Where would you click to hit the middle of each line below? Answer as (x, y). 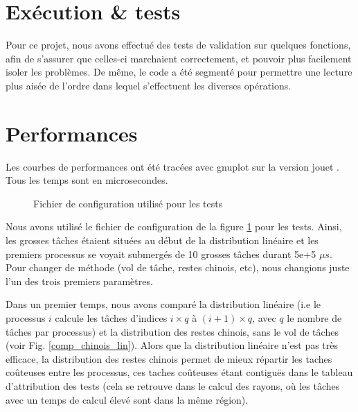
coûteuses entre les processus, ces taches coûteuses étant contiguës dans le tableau (179, 372)
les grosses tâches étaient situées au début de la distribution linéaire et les (162, 240)
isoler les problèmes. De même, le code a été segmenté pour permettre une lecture (179, 72)
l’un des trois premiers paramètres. (79, 281)
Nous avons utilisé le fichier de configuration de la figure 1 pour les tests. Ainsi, (174, 226)
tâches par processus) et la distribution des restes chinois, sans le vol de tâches (172, 331)
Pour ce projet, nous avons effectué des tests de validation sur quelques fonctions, (178, 45)
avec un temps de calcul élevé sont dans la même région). (127, 399)
